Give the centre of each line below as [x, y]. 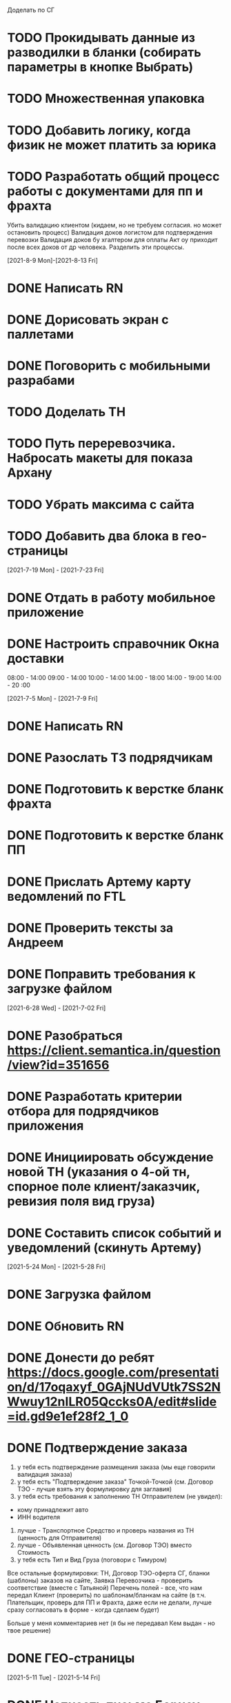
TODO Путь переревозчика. [91, 444]
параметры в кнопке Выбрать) [100, 67]
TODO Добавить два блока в [93, 536]
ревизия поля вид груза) [81, 1201]
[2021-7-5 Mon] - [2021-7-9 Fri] [52, 698]
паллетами [41, 334]
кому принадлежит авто [53, 1509]
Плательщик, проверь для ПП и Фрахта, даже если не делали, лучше [110, 1602]
